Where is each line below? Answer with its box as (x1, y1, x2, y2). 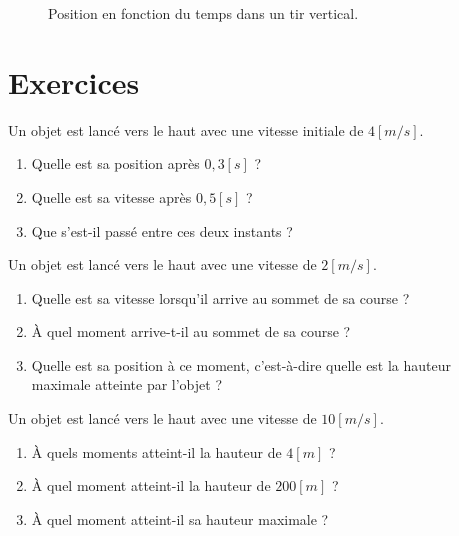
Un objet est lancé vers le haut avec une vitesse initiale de (8, 119, 364, 140)
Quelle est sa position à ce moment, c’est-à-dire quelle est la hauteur (31, 354, 452, 375)
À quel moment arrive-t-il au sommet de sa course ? (31, 321, 351, 342)
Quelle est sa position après (31, 153, 200, 174)
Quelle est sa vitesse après (31, 186, 192, 207)
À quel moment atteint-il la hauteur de (31, 475, 271, 496)
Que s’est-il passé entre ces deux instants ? (31, 220, 293, 241)
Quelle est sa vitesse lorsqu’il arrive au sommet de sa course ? (31, 287, 410, 308)
